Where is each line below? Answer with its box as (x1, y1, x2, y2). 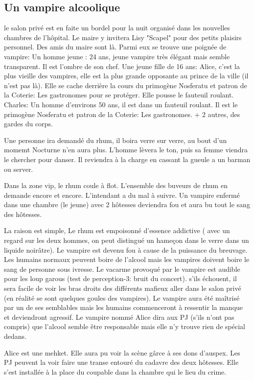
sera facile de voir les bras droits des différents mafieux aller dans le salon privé (4, 283, 241, 293)
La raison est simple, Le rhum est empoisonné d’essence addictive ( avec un (4, 225, 230, 236)
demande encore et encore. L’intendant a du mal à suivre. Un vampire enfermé (4, 190, 240, 200)
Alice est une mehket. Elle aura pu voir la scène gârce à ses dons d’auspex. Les (4, 347, 240, 357)
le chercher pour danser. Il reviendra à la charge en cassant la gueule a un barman (4, 154, 251, 164)
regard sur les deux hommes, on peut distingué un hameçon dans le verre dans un (4, 235, 249, 245)
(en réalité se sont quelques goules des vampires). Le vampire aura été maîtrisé (4, 292, 240, 303)
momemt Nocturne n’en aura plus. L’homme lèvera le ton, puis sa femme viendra (4, 144, 248, 155)
